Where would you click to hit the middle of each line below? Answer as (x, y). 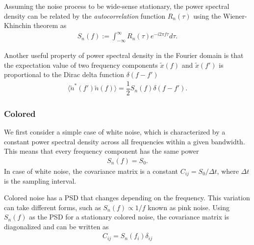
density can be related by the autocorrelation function (85, 15)
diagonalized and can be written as (56, 226)
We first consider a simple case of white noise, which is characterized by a (115, 132)
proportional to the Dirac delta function (64, 74)
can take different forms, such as (52, 207)
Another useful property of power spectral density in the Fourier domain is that (124, 55)
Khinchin (18, 25)
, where (228, 171)
